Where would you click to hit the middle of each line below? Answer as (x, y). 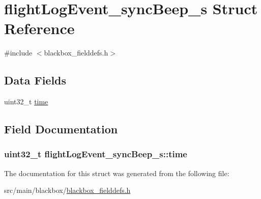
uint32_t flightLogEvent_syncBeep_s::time (96, 154)
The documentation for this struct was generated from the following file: (117, 173)
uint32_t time (26, 102)
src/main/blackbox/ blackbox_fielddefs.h (67, 190)
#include (18, 53)
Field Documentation (61, 129)
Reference (39, 28)
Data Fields (35, 80)
